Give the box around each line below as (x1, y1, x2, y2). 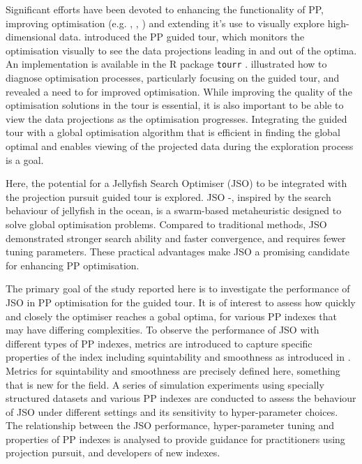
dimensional (6, 29, 56, 44)
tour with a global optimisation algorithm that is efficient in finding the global (6, 125, 340, 140)
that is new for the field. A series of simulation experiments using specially (6, 377, 324, 391)
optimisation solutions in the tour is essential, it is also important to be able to (6, 98, 344, 112)
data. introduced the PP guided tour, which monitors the (59, 29, 305, 44)
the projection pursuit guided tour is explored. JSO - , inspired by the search (6, 189, 331, 204)
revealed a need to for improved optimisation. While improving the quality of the (6, 84, 352, 98)
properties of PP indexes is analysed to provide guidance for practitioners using (6, 431, 345, 446)
